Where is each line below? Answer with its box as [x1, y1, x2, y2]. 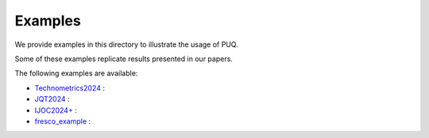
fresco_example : [34, 116, 91, 126]
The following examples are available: [14, 68, 138, 79]
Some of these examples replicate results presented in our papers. [14, 54, 234, 63]
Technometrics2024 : [34, 83, 105, 93]
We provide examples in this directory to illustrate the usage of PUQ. [14, 40, 238, 49]
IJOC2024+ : [34, 105, 77, 115]
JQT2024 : [34, 94, 71, 104]
